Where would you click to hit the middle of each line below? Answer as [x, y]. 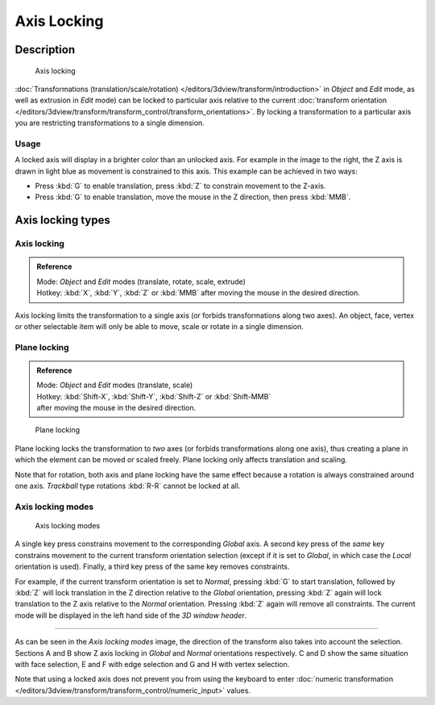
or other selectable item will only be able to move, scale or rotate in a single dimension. [159, 326]
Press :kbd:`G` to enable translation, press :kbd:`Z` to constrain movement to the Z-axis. [180, 186]
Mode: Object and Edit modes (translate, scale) [115, 385]
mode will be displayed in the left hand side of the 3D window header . [131, 615]
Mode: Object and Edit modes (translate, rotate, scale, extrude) [141, 282]
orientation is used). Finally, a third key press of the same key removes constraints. [152, 567]
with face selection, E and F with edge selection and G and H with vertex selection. [152, 664]
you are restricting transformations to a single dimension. [110, 123]
